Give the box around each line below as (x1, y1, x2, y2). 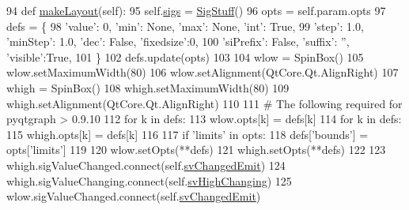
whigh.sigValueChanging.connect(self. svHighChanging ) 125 (6, 172, 292, 189)
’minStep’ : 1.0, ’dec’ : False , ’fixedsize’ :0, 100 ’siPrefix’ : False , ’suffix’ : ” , (6, 33, 350, 50)
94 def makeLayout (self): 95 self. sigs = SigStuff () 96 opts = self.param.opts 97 (6, 2, 386, 18)
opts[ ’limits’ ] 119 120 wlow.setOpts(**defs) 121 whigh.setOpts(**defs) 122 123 (6, 141, 386, 158)
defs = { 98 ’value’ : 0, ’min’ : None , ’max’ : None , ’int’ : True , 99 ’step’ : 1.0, (6, 17, 364, 34)
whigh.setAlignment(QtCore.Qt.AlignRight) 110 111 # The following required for (6, 95, 403, 111)
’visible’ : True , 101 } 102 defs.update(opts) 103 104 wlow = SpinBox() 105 (6, 48, 364, 65)
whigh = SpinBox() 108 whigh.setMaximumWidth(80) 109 (6, 79, 290, 96)
